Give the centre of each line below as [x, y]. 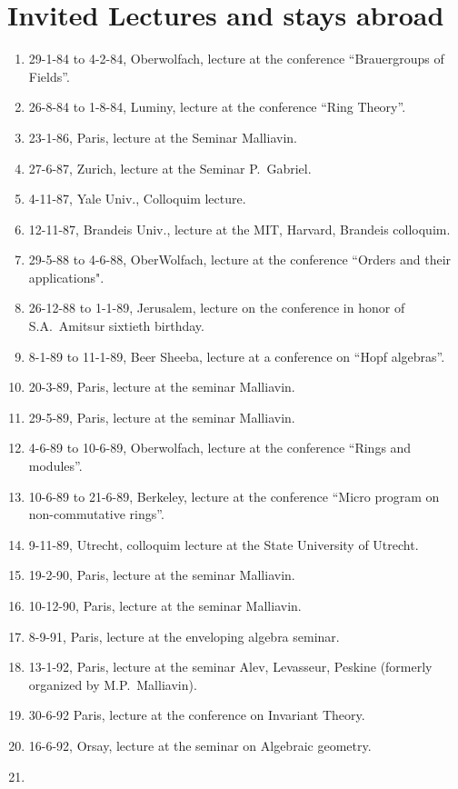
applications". [66, 277]
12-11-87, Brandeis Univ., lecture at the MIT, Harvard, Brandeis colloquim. [239, 229]
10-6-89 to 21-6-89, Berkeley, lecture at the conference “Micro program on [234, 496]
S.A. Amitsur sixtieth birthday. [116, 326]
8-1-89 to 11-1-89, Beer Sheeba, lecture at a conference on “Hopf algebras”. [237, 356]
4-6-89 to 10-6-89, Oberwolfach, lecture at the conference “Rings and [220, 448]
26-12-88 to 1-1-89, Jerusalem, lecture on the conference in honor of [217, 308]
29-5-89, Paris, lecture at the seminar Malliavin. [162, 417]
